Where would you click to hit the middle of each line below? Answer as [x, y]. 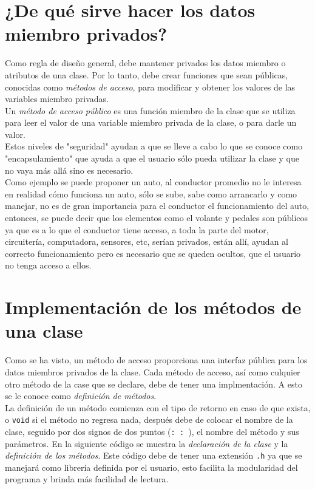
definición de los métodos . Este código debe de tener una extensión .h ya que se [154, 455]
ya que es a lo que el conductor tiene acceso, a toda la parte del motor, [137, 229]
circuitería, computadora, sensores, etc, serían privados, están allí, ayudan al [147, 241]
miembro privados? [86, 34]
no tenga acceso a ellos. [48, 265]
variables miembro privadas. [57, 99]
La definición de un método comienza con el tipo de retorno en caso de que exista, [158, 407]
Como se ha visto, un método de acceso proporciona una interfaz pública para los [156, 360]
